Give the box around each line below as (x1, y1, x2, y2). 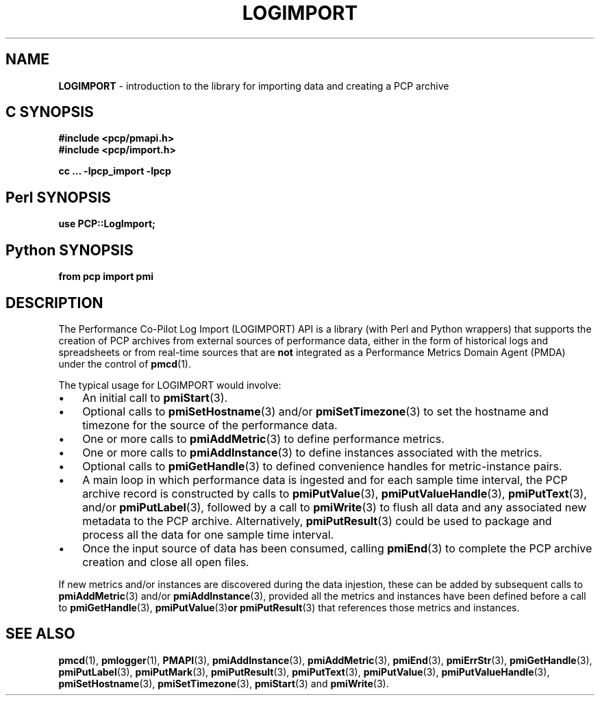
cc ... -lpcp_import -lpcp (58, 165, 171, 177)
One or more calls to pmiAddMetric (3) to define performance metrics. (82, 431, 445, 446)
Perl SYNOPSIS (5, 188, 111, 206)
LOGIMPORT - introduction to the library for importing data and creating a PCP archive (58, 79, 449, 92)
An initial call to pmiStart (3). (82, 390, 228, 405)
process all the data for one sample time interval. (82, 527, 334, 541)
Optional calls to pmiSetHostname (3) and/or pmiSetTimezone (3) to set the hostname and (82, 404, 549, 418)
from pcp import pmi (58, 270, 153, 283)
